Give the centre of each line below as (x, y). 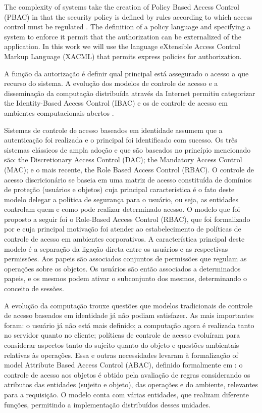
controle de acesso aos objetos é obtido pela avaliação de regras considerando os (127, 374)
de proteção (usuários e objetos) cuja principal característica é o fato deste (119, 189)
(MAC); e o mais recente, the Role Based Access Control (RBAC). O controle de (129, 169)
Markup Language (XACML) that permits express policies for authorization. (123, 56)
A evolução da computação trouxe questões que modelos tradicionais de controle (128, 305)
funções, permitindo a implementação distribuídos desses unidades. (107, 404)
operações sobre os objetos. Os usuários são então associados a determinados (122, 268)
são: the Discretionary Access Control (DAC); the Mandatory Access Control (123, 159)
